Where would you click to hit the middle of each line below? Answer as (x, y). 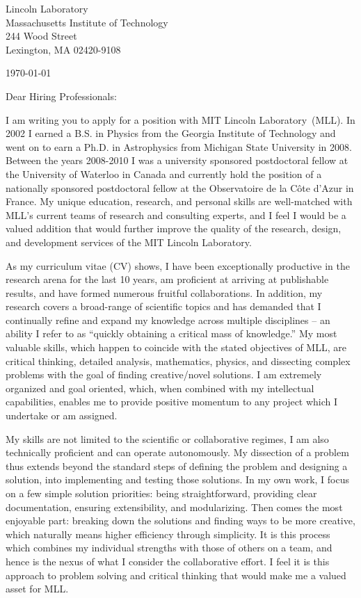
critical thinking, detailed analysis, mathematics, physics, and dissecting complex (178, 361)
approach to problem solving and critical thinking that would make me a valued (176, 575)
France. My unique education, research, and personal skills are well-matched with (179, 201)
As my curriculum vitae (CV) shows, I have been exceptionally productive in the (178, 265)
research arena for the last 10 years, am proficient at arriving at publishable (167, 279)
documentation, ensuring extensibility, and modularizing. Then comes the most (174, 507)
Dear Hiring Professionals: (61, 96)
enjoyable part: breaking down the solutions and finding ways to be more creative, (180, 520)
